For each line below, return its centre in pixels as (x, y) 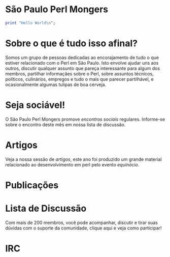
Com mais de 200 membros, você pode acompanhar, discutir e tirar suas (82, 222)
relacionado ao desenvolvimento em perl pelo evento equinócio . (72, 164)
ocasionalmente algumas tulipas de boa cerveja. (56, 84)
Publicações (32, 185)
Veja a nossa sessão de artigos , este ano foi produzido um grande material (83, 159)
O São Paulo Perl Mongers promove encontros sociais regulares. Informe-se (85, 119)
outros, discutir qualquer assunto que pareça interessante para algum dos (83, 68)
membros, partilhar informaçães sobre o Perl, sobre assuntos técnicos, (79, 74)
